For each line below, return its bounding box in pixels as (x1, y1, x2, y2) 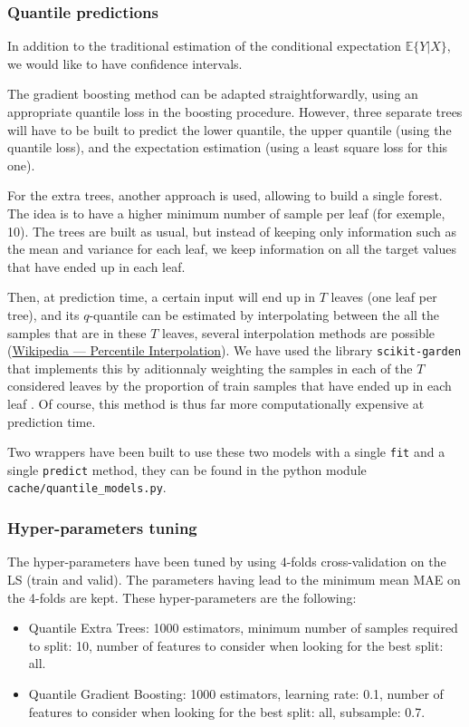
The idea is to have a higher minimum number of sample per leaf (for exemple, (7, 203, 445, 222)
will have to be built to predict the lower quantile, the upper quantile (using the (7, 120, 452, 139)
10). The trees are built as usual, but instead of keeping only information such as (7, 221, 457, 240)
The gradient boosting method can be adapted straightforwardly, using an (7, 84, 418, 103)
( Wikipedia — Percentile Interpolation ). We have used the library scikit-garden (7, 341, 462, 360)
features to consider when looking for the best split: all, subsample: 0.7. (28, 702, 426, 721)
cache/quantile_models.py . (7, 478, 167, 497)
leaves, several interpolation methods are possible (161, 323, 435, 342)
